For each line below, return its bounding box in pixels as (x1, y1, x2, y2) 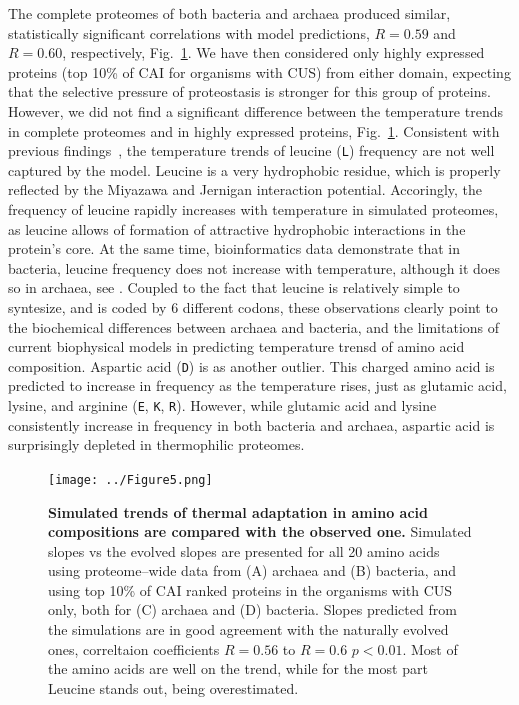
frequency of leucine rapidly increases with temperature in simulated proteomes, (8, 199, 499, 219)
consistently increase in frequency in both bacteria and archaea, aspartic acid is (8, 414, 495, 435)
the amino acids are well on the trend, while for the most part (48, 658, 428, 679)
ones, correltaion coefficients (48, 638, 220, 659)
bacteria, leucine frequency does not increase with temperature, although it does (8, 257, 500, 278)
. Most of (402, 638, 458, 659)
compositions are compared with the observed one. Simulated (48, 521, 472, 542)
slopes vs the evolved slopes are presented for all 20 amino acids (48, 540, 440, 561)
